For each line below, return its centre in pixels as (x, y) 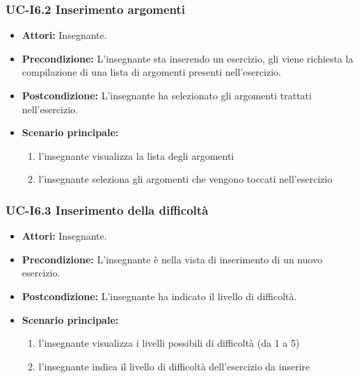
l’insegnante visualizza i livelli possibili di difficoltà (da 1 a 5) (169, 343)
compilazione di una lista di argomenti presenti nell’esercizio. (151, 72)
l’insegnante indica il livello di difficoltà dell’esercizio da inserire (174, 366)
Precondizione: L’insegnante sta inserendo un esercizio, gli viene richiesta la (188, 58)
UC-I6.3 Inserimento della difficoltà (107, 209)
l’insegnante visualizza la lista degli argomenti (136, 155)
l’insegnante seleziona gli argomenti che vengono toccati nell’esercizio (185, 179)
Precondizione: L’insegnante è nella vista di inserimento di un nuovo (172, 259)
